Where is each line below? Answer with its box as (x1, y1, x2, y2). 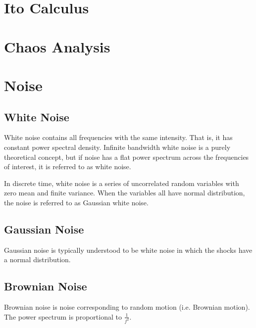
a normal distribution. (4, 254, 71, 265)
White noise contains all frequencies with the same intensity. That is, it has (4, 132, 233, 142)
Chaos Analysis (4, 36, 110, 56)
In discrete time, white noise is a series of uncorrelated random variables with (4, 178, 239, 188)
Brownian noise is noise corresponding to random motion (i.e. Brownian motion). (4, 302, 250, 312)
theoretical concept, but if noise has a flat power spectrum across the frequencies (4, 151, 249, 162)
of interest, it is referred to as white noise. (4, 161, 131, 172)
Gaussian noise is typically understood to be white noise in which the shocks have (4, 244, 253, 255)
